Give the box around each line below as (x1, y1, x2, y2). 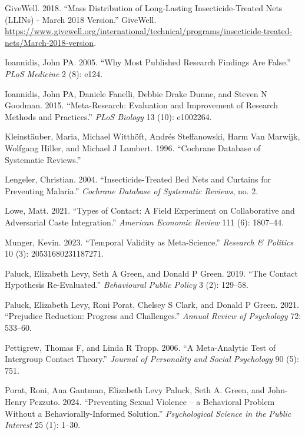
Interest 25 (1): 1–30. (5, 419, 81, 431)
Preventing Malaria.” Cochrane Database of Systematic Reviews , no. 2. (5, 184, 258, 197)
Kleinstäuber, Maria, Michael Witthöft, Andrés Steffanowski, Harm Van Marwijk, (5, 130, 300, 142)
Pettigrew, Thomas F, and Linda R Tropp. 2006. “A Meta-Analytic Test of (5, 341, 276, 353)
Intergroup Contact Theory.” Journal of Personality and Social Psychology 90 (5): (5, 353, 299, 365)
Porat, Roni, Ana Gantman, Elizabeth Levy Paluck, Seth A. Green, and (5, 384, 265, 396)
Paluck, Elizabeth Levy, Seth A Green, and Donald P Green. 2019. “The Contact (5, 267, 298, 279)
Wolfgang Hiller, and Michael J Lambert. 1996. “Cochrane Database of (5, 141, 261, 154)
